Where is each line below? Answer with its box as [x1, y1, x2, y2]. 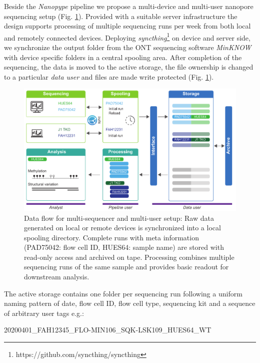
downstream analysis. [24, 271, 89, 282]
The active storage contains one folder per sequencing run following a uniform [4, 288, 242, 298]
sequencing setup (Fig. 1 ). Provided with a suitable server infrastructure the [4, 11, 237, 21]
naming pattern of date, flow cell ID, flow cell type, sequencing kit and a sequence [4, 298, 255, 308]
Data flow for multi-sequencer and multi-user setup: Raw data [24, 212, 214, 223]
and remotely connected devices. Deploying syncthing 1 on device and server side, [4, 31, 250, 43]
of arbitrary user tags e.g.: [4, 307, 84, 318]
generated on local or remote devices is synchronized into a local [24, 222, 221, 233]
